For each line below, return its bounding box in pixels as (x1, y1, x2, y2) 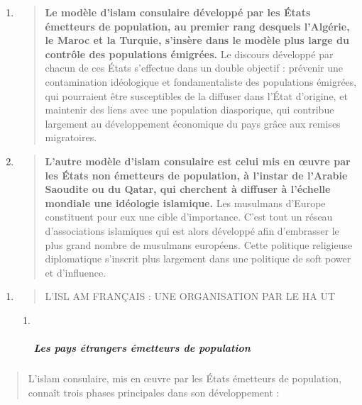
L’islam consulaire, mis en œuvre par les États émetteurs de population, (28, 371, 342, 386)
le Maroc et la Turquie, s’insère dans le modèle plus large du (45, 33, 349, 48)
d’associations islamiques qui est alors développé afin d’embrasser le (45, 223, 339, 238)
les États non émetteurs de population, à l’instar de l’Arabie (45, 167, 348, 182)
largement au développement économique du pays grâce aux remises (45, 116, 341, 131)
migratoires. (45, 130, 97, 145)
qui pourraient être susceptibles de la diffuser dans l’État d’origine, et (45, 88, 348, 103)
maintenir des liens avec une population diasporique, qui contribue (45, 102, 334, 117)
